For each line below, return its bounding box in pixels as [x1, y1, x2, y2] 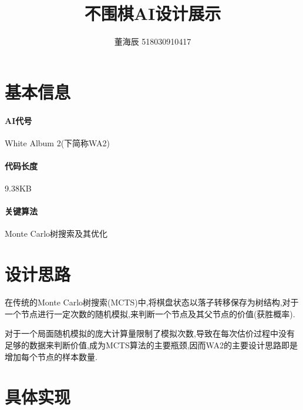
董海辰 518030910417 [114, 35, 191, 48]
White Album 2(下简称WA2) [5, 136, 110, 149]
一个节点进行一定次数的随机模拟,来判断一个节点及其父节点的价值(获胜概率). [5, 307, 295, 320]
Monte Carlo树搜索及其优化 [5, 227, 108, 240]
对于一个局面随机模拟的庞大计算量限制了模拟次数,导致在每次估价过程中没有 [5, 327, 295, 340]
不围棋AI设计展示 [84, 1, 221, 25]
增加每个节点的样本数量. [5, 350, 97, 362]
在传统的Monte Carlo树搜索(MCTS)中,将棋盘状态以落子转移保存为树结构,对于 [5, 296, 299, 308]
